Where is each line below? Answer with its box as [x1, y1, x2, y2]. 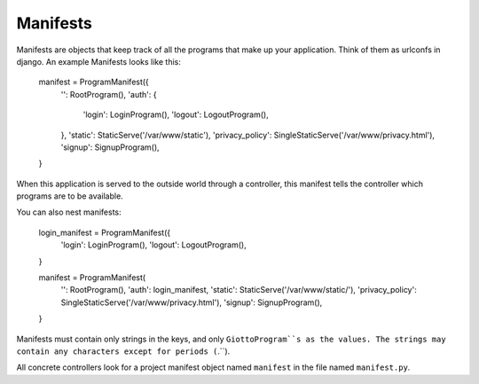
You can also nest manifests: [16, 207, 122, 217]
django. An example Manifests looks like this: [16, 56, 181, 67]
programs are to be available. [16, 191, 123, 201]
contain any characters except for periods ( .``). [16, 346, 231, 357]
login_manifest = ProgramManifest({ [38, 227, 171, 238]
